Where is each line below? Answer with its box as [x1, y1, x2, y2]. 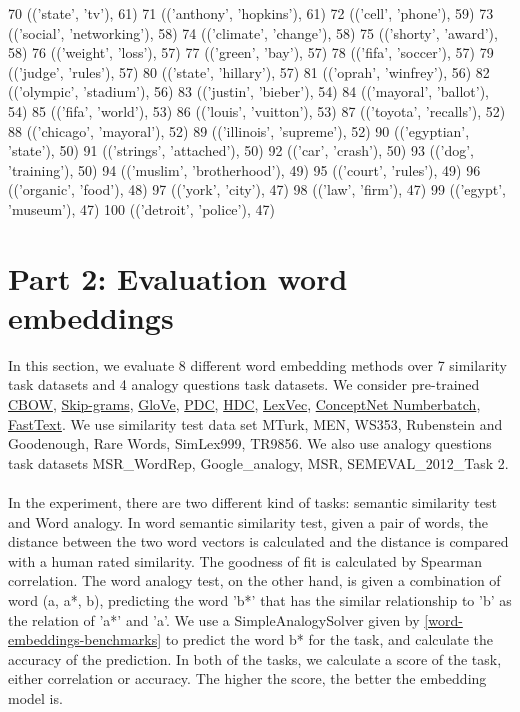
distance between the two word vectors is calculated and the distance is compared [8, 531, 509, 552]
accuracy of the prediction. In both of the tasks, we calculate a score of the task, [8, 648, 502, 669]
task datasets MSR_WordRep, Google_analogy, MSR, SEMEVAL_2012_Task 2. [8, 452, 509, 473]
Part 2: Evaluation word [8, 257, 348, 298]
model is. [8, 687, 63, 708]
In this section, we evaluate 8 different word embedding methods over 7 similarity [8, 354, 507, 375]
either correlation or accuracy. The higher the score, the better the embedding [8, 668, 487, 689]
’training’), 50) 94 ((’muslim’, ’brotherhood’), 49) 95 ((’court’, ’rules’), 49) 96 [8, 159, 481, 180]
